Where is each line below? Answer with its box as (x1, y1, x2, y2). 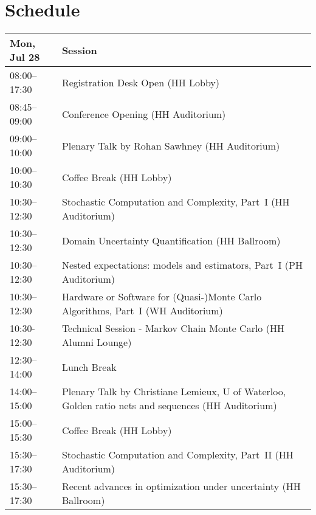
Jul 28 (10, 50, 40, 64)
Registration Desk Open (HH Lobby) (61, 75, 220, 89)
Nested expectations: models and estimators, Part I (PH (61, 258, 303, 272)
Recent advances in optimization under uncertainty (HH (61, 479, 301, 494)
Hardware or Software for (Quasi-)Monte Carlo (61, 289, 262, 304)
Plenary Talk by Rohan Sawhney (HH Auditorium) (61, 138, 280, 153)
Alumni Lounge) (61, 335, 132, 350)
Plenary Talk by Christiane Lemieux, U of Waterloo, (61, 384, 286, 399)
